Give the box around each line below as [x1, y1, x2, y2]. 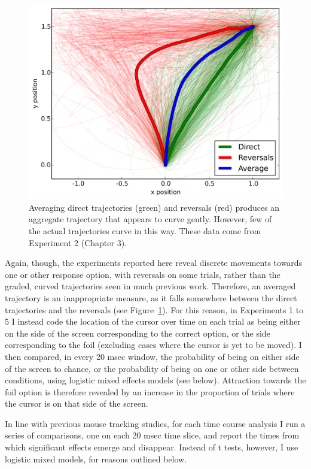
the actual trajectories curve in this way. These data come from [29, 224, 261, 237]
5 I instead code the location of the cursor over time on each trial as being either [5, 315, 301, 328]
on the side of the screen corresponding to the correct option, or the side [5, 326, 270, 339]
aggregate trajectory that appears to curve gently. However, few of [29, 213, 272, 225]
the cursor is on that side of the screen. [5, 397, 148, 410]
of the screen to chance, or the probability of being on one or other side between [5, 362, 299, 374]
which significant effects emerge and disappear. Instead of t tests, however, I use [5, 441, 298, 453]
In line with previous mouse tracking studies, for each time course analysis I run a [5, 417, 306, 429]
